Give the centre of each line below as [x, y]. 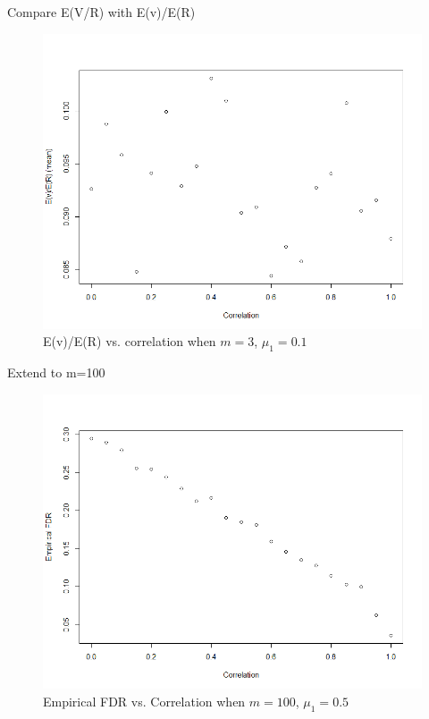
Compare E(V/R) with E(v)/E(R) [101, 12]
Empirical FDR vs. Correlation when [144, 702]
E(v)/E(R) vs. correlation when [130, 341]
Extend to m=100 [56, 372]
